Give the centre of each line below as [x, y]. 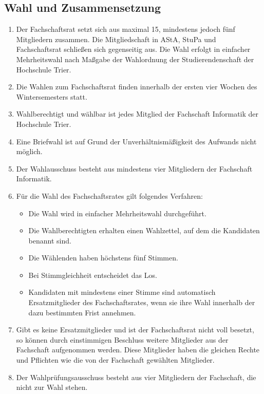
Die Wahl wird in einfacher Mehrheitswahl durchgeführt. [117, 213]
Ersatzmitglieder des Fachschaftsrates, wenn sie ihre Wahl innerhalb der [142, 302]
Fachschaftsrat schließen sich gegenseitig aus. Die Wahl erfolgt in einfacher [133, 49]
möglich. [29, 151]
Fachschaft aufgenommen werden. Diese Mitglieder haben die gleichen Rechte [138, 350]
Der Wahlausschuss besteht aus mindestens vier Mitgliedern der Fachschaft [134, 168]
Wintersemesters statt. [52, 96]
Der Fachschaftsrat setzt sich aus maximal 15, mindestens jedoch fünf [126, 29]
